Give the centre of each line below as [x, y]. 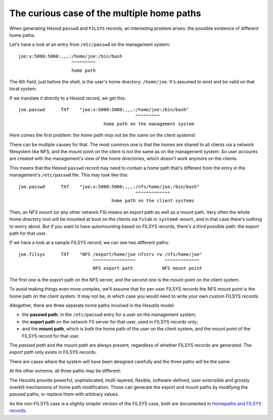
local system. [23, 89]
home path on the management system [149, 124]
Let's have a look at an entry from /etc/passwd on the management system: [90, 44]
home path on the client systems [153, 201]
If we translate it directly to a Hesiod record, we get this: [68, 98]
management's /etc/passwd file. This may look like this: [69, 175]
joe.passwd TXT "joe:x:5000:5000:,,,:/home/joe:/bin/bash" [104, 110]
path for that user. [28, 233]
